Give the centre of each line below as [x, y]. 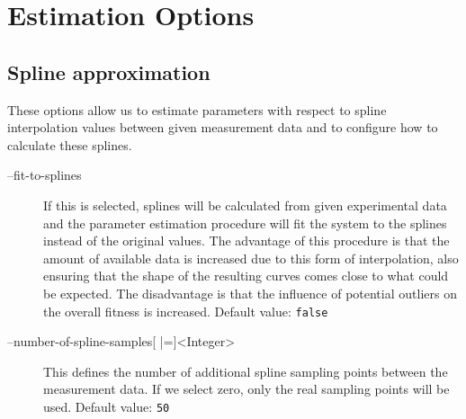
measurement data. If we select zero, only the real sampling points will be [246, 389]
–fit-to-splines [45, 175]
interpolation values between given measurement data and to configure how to [223, 127]
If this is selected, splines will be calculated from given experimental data [245, 205]
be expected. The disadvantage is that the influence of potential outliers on [250, 293]
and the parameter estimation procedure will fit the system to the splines [245, 223]
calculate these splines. [70, 144]
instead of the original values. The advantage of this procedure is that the [246, 241]
